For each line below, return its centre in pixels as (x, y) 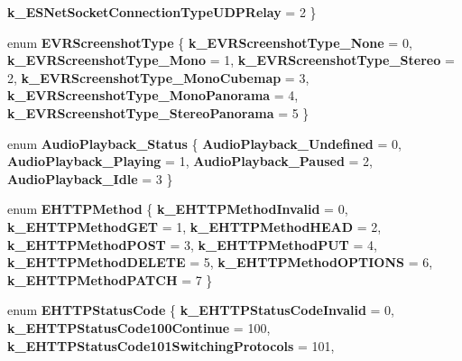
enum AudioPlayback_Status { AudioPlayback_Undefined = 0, (204, 143)
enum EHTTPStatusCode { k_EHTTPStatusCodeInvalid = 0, (201, 310)
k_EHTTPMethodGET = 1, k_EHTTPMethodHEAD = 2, (194, 226)
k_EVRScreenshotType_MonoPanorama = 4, (153, 95)
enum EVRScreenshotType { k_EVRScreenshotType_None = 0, (210, 42)
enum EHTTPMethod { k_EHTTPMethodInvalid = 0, (178, 209)
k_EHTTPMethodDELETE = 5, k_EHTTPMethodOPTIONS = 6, (220, 262)
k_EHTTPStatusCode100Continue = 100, (139, 327)
